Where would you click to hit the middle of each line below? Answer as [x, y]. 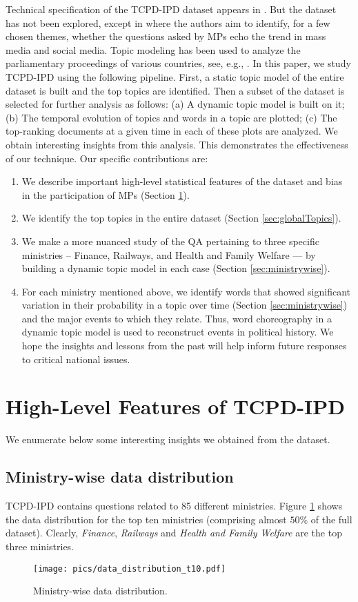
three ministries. [40, 546]
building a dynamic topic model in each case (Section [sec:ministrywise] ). [176, 268]
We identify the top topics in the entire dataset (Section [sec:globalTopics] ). [181, 218]
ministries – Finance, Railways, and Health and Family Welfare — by [169, 254]
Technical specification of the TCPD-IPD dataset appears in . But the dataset [171, 9]
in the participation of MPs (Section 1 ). [106, 194]
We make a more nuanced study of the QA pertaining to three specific [170, 241]
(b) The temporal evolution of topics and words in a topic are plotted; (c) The [171, 117]
